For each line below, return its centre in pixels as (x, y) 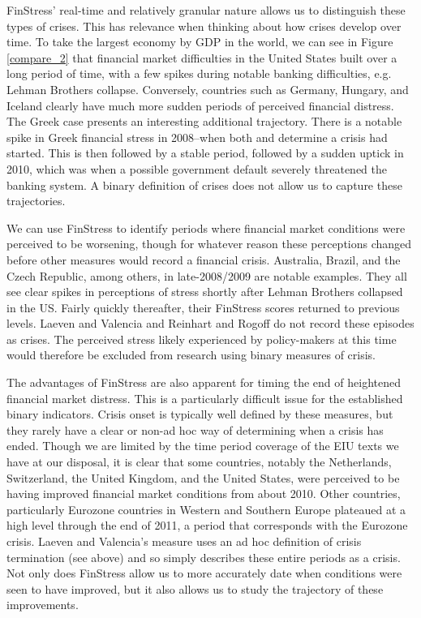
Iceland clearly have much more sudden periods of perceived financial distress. (200, 105)
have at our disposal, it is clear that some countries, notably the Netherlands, (199, 462)
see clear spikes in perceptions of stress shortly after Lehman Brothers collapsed (205, 292)
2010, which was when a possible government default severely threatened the (197, 168)
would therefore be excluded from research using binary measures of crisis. (191, 355)
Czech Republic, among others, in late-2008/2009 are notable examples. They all (207, 275)
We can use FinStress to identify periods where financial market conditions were (206, 227)
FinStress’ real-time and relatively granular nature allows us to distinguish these (206, 10)
